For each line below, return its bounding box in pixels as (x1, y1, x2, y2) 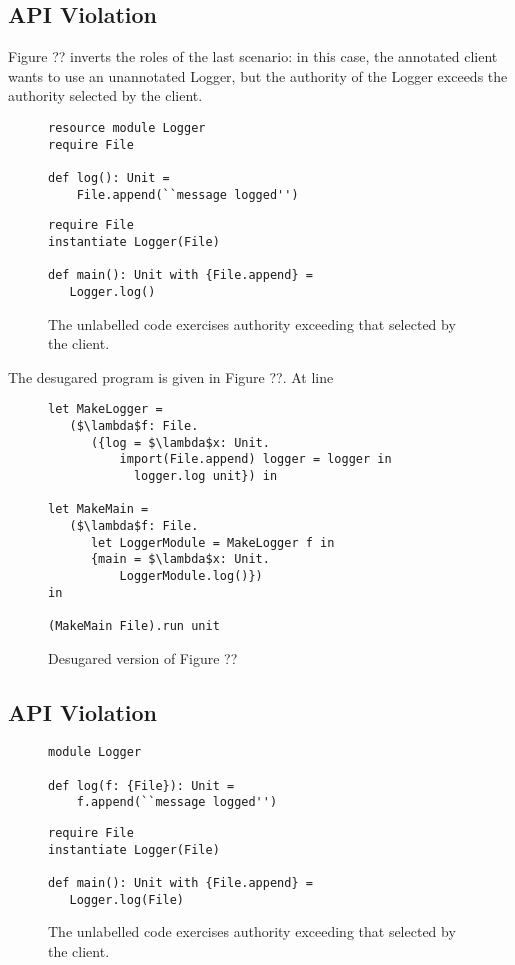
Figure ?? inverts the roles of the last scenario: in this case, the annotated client (8, 46, 498, 67)
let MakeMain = (48, 502, 149, 517)
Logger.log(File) (69, 892, 185, 907)
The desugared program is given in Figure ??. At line (8, 366, 334, 387)
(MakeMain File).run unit (48, 618, 220, 633)
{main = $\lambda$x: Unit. (90, 552, 270, 567)
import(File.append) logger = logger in (119, 452, 392, 467)
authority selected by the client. (8, 85, 203, 106)
